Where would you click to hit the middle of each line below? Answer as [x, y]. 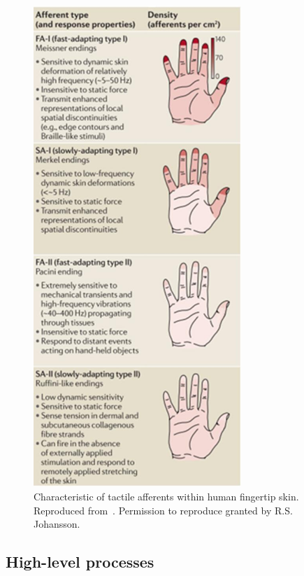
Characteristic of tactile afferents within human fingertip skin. [166, 497]
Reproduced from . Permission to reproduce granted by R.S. [163, 510]
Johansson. [57, 524]
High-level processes [80, 562]
